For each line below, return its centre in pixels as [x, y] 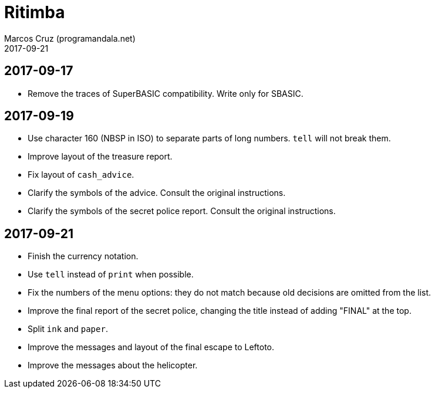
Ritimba [35, 12]
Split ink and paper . [68, 329]
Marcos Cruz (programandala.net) [70, 38]
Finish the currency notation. [83, 256]
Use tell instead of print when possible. [111, 275]
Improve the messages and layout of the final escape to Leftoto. [151, 347]
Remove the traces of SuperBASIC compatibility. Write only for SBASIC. [166, 93]
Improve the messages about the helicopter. [113, 365]
